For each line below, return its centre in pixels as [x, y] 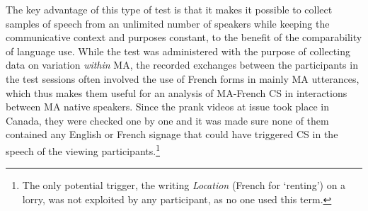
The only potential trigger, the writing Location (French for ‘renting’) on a [184, 185]
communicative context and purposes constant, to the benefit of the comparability [184, 37]
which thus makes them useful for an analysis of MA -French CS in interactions [177, 92]
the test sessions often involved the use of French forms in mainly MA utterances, [183, 78]
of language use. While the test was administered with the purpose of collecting [178, 51]
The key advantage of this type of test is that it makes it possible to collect [169, 9]
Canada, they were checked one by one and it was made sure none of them [167, 120]
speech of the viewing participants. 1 [83, 149]
